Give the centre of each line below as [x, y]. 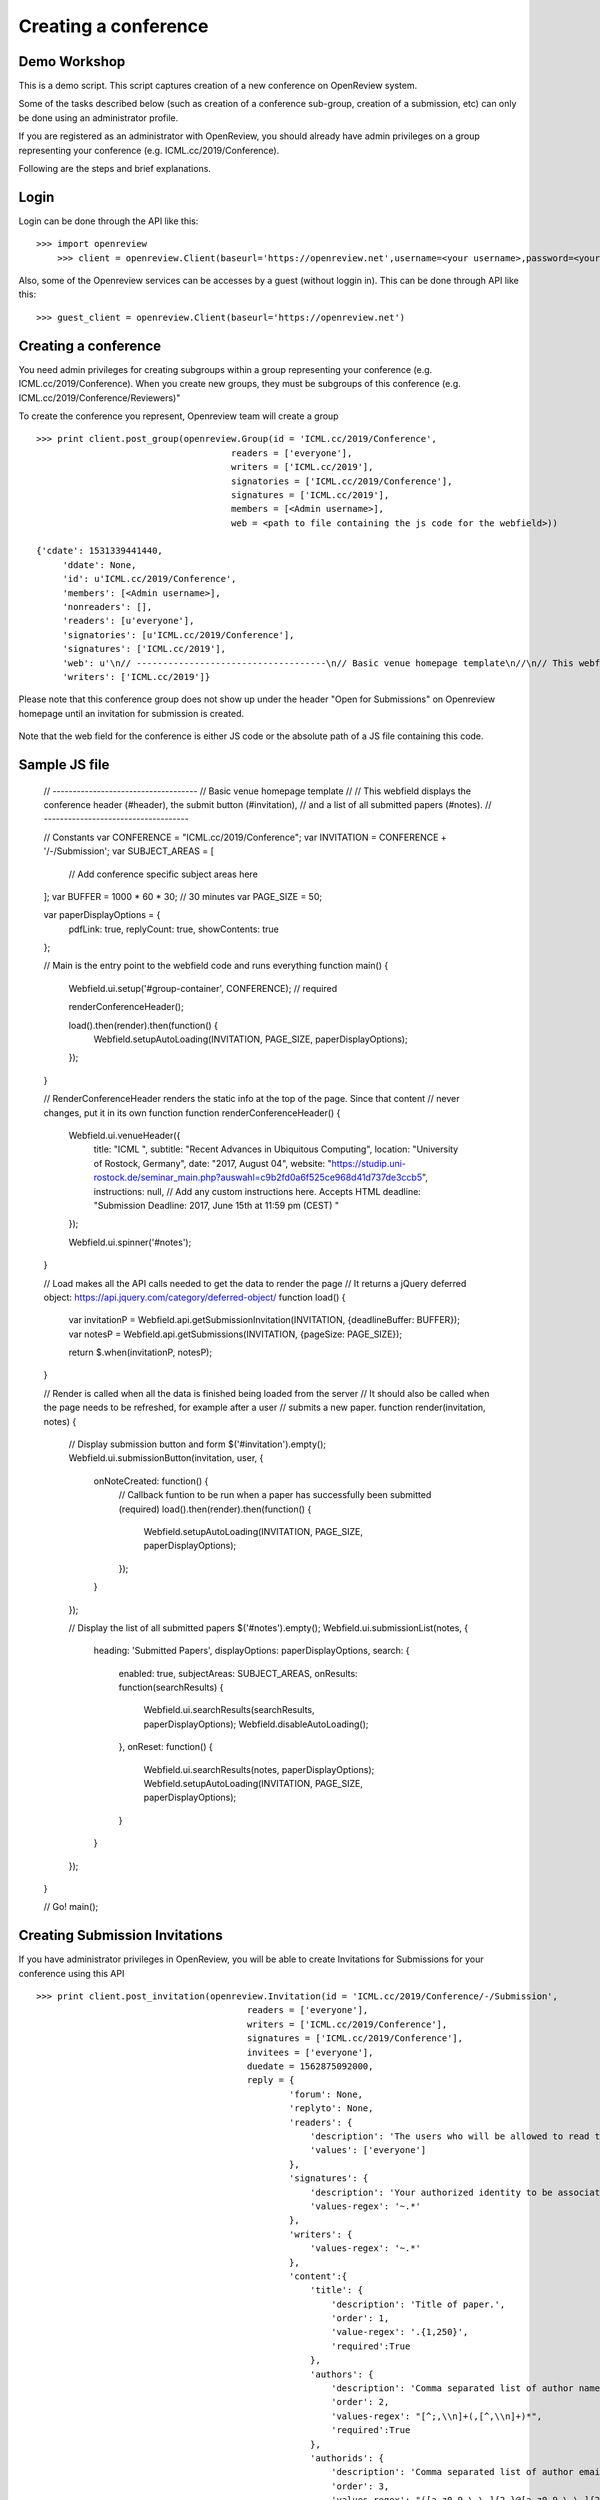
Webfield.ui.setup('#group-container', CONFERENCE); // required [203, 988]
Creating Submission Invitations [121, 1935]
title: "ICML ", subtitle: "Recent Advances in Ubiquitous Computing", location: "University [276, 1149]
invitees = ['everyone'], [310, 2052]
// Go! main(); [71, 1907]
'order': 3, [360, 2486]
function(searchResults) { [171, 1687]
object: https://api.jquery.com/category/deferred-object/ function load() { [194, 1297]
